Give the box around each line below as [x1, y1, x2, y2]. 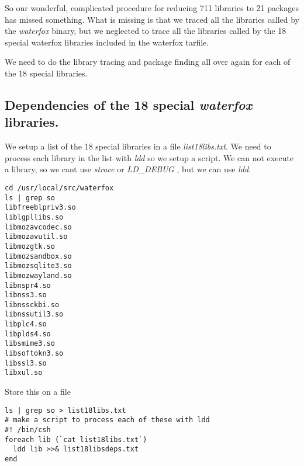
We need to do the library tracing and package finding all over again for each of [5, 55, 291, 68]
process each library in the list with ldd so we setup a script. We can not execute [5, 151, 294, 164]
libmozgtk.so [5, 242, 55, 251]
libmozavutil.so [5, 232, 68, 241]
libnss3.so [5, 291, 47, 300]
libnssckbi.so [5, 300, 60, 309]
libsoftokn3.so [5, 349, 64, 358]
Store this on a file [5, 385, 71, 398]
